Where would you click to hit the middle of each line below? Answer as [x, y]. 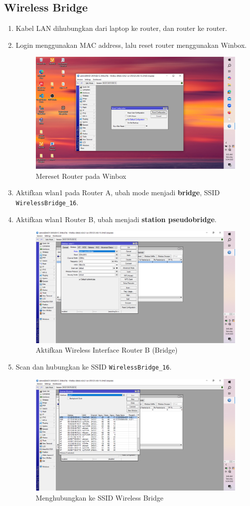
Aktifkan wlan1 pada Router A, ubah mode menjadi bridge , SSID [118, 192]
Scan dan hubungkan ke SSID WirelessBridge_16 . [94, 367]
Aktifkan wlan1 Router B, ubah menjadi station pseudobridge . [116, 219]
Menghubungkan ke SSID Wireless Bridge [99, 498]
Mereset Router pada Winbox [81, 176]
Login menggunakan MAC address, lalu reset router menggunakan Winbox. [131, 45]
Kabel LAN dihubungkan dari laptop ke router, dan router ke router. [121, 28]
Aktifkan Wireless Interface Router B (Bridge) [107, 350]
